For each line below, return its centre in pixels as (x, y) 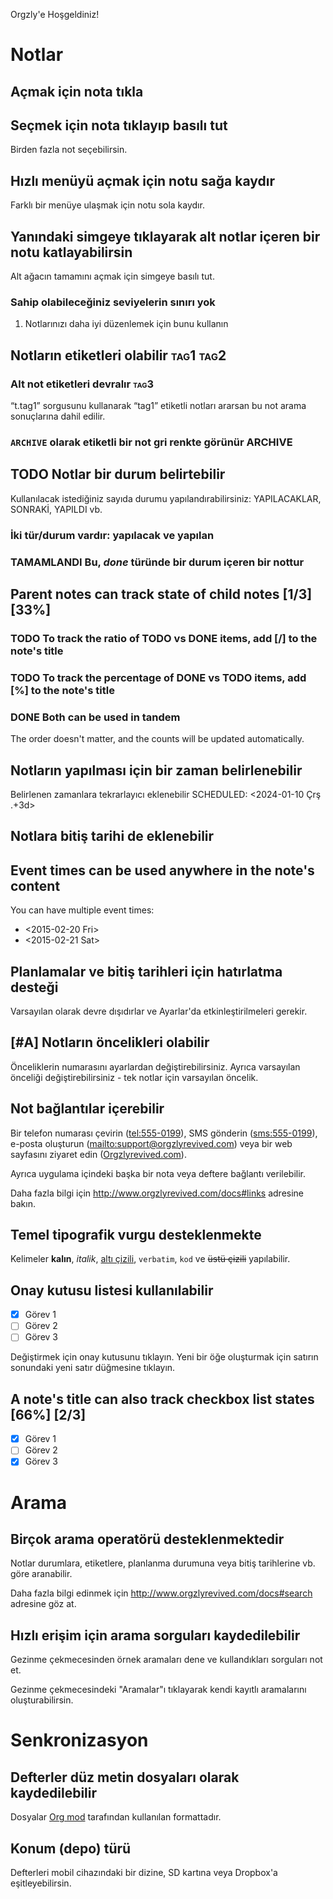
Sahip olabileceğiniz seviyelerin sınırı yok (113, 302)
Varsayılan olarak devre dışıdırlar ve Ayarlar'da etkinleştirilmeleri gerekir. (159, 1011)
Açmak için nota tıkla (77, 91)
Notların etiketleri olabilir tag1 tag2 (118, 355)
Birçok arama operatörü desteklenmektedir (147, 1539)
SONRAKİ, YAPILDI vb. (56, 509)
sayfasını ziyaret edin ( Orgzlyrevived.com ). (98, 1154)
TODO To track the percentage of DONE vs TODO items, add (158, 677)
